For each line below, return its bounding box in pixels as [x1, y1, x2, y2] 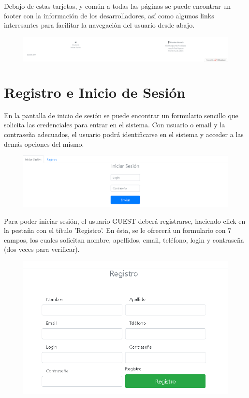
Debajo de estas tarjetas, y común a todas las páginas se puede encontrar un [4, 1, 231, 11]
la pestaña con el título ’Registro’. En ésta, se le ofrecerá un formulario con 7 [4, 225, 232, 235]
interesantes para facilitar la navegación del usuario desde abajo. [4, 20, 195, 30]
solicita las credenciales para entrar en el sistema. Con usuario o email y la [4, 120, 225, 130]
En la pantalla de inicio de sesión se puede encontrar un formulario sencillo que [4, 110, 238, 120]
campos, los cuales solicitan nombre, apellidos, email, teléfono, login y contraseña [4, 234, 244, 245]
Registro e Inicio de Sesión [4, 82, 186, 102]
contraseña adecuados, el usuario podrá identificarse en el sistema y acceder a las [4, 129, 244, 139]
